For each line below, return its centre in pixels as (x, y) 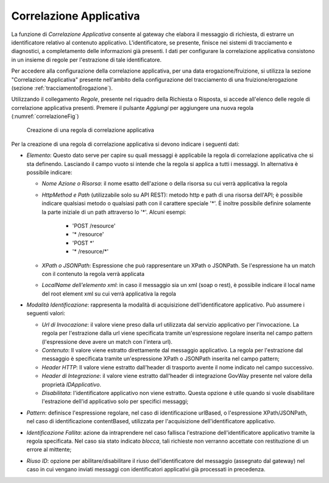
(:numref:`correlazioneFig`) (45, 117)
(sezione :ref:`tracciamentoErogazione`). (62, 88)
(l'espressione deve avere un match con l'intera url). (107, 341)
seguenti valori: (46, 313)
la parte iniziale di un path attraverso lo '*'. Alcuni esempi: (114, 212)
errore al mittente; (49, 449)
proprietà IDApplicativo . (72, 384)
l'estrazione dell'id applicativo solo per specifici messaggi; (115, 401)
